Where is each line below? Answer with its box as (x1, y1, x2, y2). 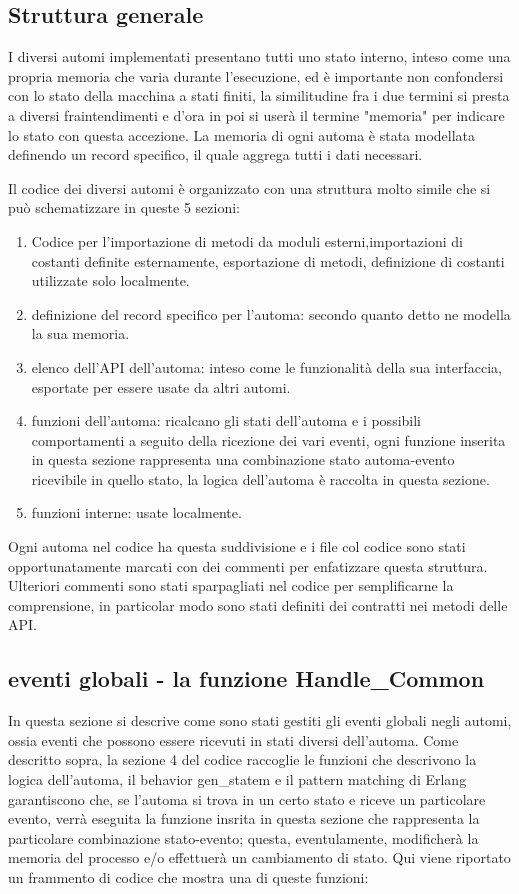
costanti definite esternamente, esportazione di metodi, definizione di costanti (31, 250, 505, 271)
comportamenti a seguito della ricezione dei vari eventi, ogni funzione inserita (31, 429, 506, 450)
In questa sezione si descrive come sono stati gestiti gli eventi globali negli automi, (8, 710, 512, 731)
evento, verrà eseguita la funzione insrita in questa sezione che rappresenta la (8, 808, 480, 829)
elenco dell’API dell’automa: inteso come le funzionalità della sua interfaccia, (31, 356, 502, 377)
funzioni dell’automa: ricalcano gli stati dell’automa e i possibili (31, 410, 421, 431)
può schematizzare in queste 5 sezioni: (8, 197, 241, 218)
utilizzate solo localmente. (31, 270, 190, 291)
